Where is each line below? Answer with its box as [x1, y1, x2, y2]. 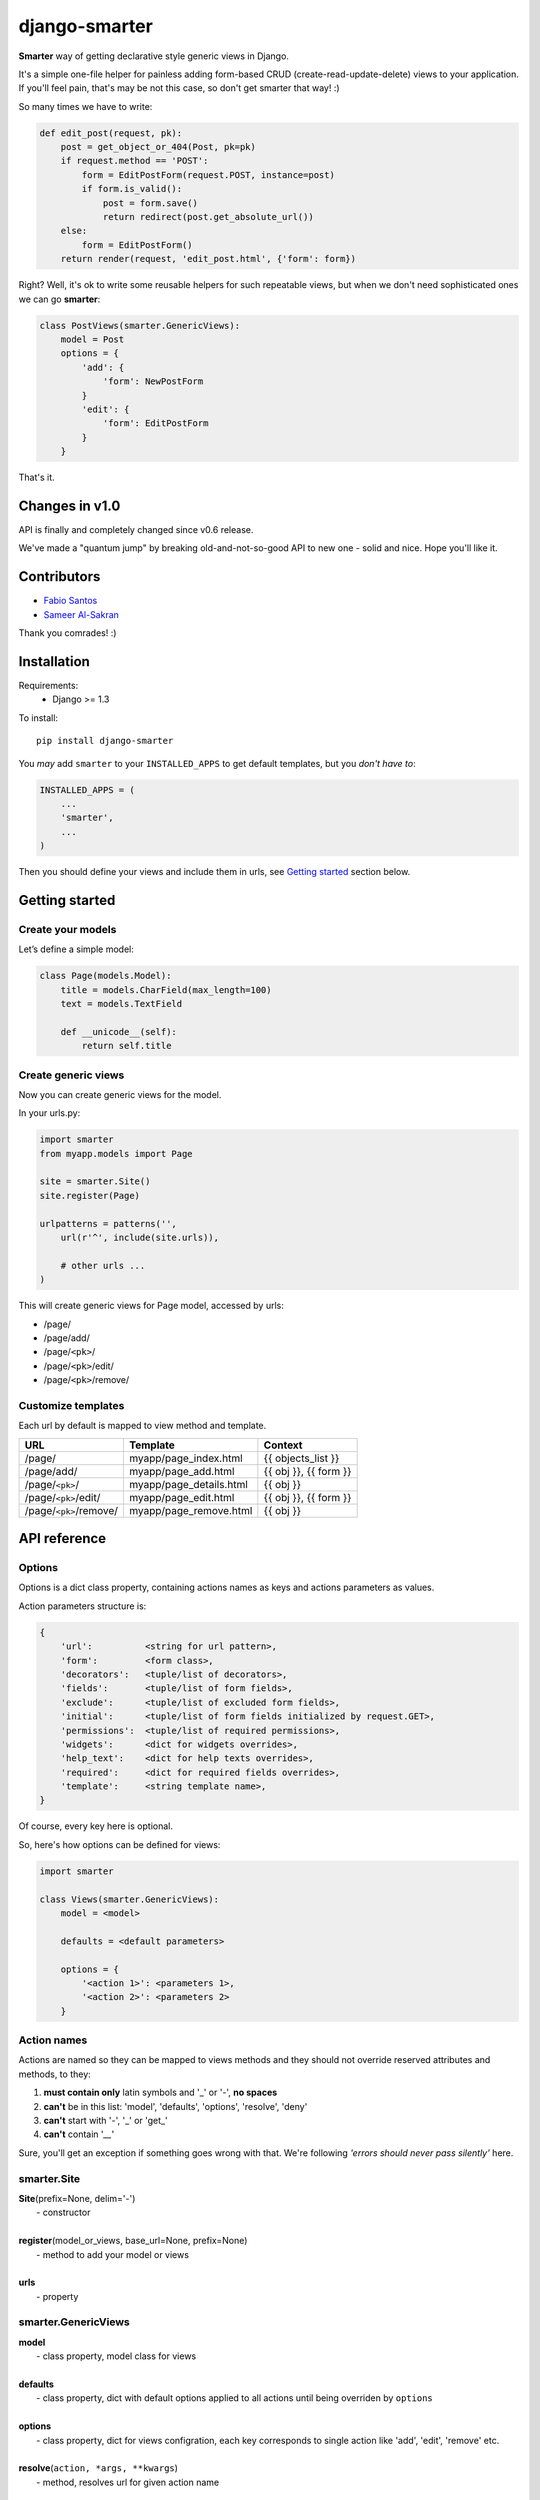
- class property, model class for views [36, 2350, 197, 2362]
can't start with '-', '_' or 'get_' [43, 2115, 169, 2127]
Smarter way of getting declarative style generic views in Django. [18, 50, 290, 62]
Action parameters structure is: [18, 1600, 147, 1612]
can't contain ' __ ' [43, 2128, 115, 2140]
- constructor [36, 2206, 91, 2219]
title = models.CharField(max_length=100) [60, 984, 272, 995]
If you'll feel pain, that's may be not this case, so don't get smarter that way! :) [18, 82, 340, 94]
